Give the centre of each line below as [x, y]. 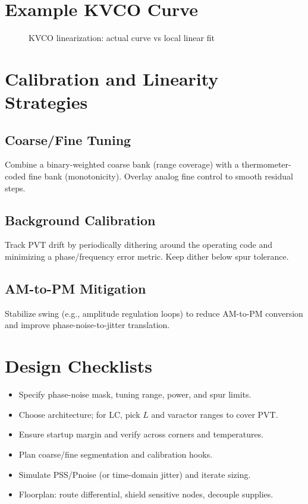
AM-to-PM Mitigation [76, 289]
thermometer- [266, 164]
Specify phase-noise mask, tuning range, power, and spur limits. [135, 394]
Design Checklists [78, 366]
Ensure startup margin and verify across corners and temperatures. [141, 434]
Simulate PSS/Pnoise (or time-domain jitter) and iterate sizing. [135, 474]
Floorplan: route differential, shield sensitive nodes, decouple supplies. [146, 494]
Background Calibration [80, 220]
